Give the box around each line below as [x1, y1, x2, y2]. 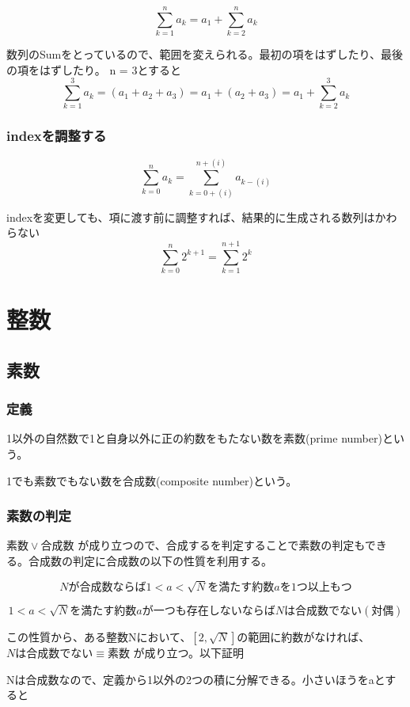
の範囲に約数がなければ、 [237, 628, 370, 644]
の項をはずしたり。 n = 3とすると [6, 61, 181, 78]
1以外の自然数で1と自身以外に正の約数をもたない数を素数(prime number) [6, 430, 382, 447]
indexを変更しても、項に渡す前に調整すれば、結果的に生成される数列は [6, 208, 375, 225]
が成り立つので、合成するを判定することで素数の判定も [78, 537, 365, 553]
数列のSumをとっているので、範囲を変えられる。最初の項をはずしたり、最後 [6, 46, 403, 63]
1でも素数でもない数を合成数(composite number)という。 [6, 472, 298, 488]
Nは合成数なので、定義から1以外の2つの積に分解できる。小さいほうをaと [6, 671, 385, 687]
